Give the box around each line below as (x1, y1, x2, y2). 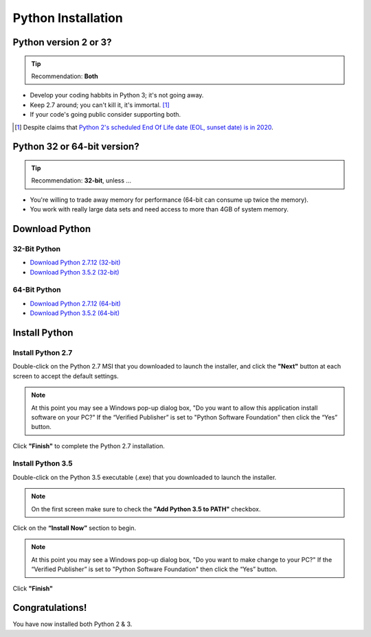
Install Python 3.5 (12, 459, 74, 468)
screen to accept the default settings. (12, 371, 120, 380)
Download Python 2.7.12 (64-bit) (30, 299, 122, 308)
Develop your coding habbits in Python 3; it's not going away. (30, 91, 204, 100)
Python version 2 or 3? (12, 36, 112, 48)
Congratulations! (12, 602, 87, 614)
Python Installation (12, 10, 123, 25)
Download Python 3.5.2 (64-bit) (30, 309, 120, 317)
